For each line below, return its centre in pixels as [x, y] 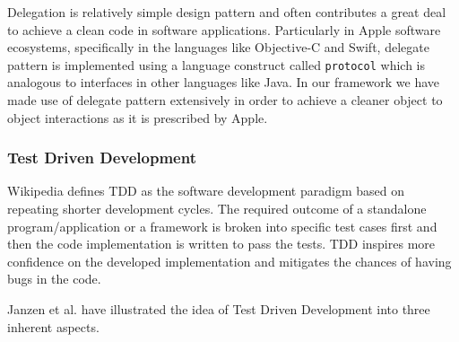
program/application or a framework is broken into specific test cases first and [222, 226]
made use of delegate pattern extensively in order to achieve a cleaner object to [225, 100]
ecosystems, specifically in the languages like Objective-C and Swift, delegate [218, 47]
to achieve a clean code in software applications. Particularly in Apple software [224, 29]
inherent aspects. [53, 326]
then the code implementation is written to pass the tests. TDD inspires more [221, 244]
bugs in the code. [54, 279]
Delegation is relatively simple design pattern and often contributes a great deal [227, 12]
